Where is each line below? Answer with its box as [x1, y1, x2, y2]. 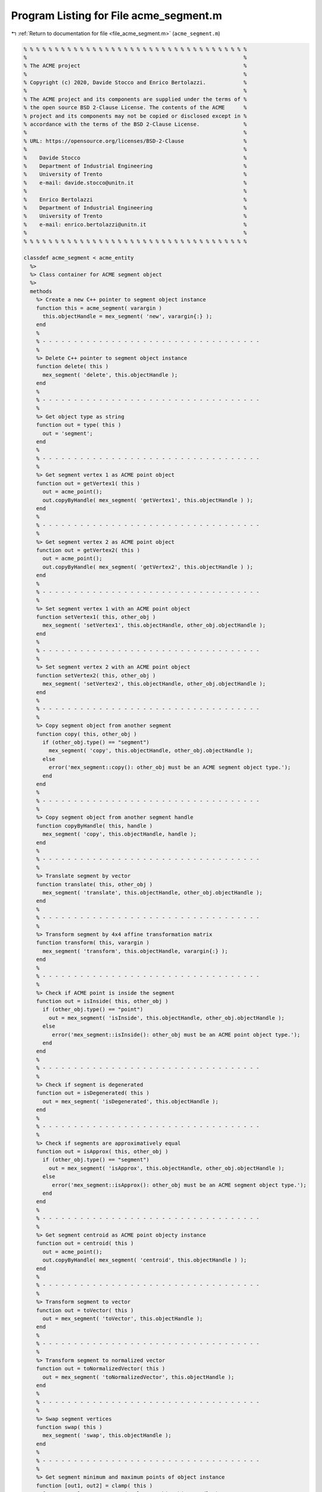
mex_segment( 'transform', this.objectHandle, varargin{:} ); [42, 948, 228, 954]
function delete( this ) [36, 363, 109, 370]
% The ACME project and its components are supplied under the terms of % [23, 95, 247, 103]
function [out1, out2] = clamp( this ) [36, 1482, 153, 1489]
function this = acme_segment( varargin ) [36, 304, 162, 312]
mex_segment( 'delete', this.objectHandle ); [42, 371, 178, 378]
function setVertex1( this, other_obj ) [36, 614, 156, 621]
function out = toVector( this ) [36, 1307, 134, 1314]
